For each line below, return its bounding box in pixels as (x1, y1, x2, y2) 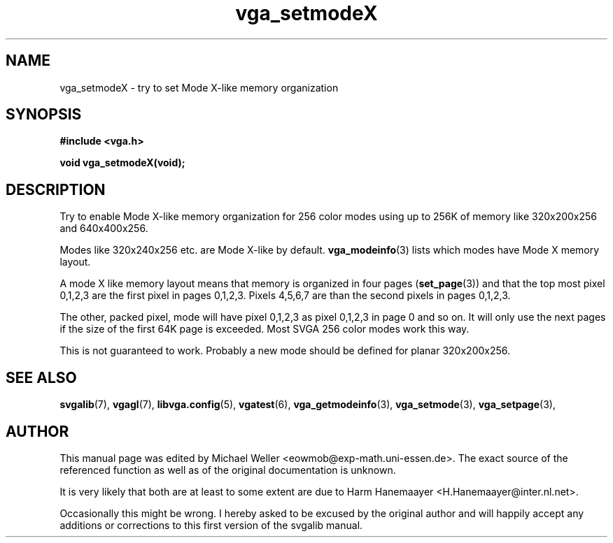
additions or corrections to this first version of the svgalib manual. (59, 519, 363, 531)
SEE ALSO (6, 368, 77, 386)
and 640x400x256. (59, 222, 148, 235)
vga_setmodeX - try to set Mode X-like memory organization (59, 81, 339, 94)
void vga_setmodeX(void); (59, 157, 185, 169)
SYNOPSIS (6, 106, 82, 124)
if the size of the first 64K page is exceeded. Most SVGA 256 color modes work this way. (59, 323, 470, 335)
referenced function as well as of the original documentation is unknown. (59, 463, 396, 476)
